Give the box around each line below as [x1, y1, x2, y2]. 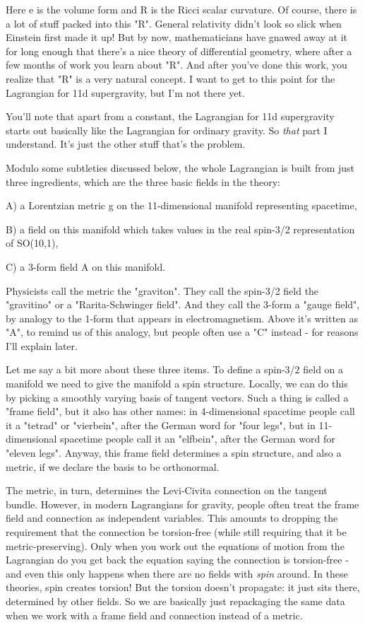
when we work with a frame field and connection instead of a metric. [6, 607, 303, 622]
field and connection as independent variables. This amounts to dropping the [6, 510, 338, 525]
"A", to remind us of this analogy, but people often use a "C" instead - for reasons [6, 325, 359, 339]
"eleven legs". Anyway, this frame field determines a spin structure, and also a [6, 445, 342, 460]
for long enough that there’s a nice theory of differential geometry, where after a [6, 43, 352, 58]
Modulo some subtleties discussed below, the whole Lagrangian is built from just [6, 160, 355, 175]
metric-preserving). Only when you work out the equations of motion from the [6, 538, 345, 553]
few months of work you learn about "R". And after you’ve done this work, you [6, 57, 347, 72]
